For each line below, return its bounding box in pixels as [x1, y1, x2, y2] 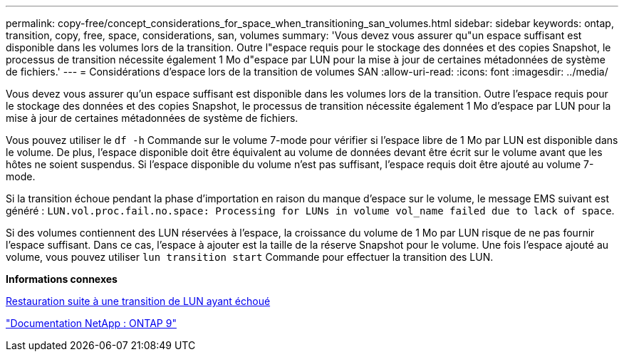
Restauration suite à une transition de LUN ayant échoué [6, 295, 271, 307]
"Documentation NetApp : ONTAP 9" [6, 317, 177, 329]
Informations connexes [6, 273, 118, 285]
